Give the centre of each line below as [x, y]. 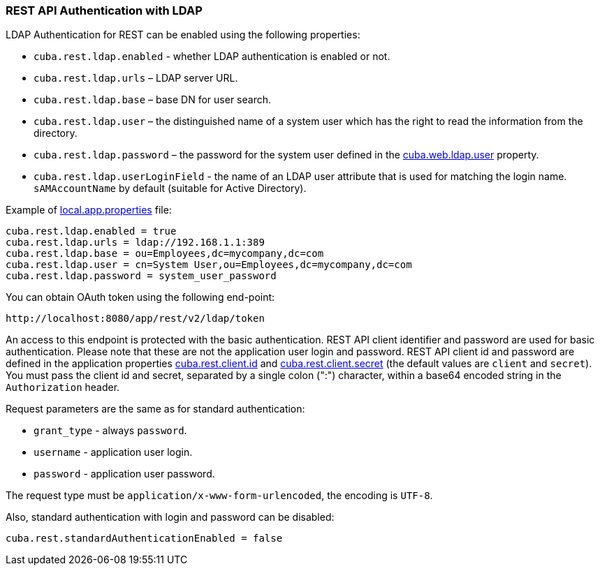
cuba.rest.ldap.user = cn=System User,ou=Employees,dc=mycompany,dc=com [209, 265]
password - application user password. [124, 474]
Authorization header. [63, 387]
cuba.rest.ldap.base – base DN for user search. [152, 100]
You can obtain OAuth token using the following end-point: [140, 297]
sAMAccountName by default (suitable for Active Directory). [170, 188]
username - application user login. [113, 452]
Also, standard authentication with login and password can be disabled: [170, 517]
